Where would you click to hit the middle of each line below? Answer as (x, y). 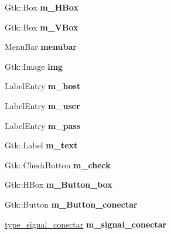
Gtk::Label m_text (41, 145)
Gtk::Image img (34, 66)
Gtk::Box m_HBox (42, 7)
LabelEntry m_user (42, 105)
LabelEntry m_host (43, 86)
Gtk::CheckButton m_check (58, 165)
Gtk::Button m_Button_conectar (71, 204)
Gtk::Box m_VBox (42, 27)
